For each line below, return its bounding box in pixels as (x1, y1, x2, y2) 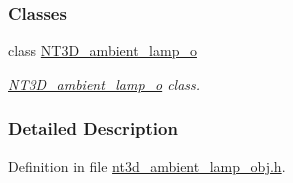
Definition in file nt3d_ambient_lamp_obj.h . (8, 155, 286, 176)
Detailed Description (8, 116, 178, 141)
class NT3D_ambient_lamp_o (8, 40, 197, 61)
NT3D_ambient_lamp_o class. (8, 73, 201, 94)
